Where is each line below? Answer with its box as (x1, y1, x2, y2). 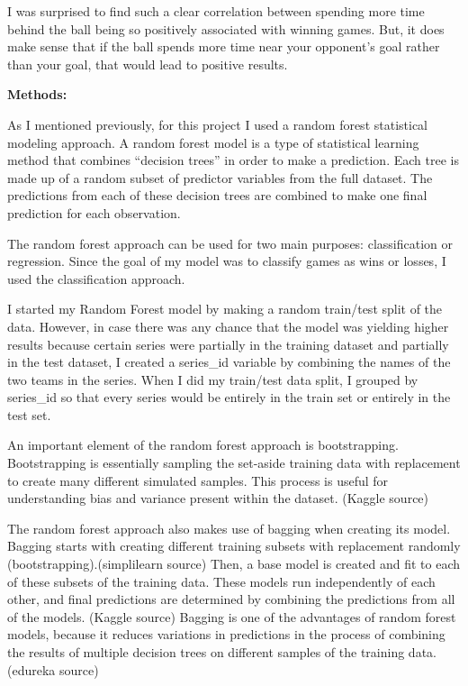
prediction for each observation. (7, 203, 181, 222)
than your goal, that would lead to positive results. (7, 54, 288, 73)
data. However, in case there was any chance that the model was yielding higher (7, 316, 449, 335)
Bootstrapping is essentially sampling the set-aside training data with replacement (7, 453, 461, 472)
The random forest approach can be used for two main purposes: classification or (7, 233, 453, 252)
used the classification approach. (7, 269, 185, 288)
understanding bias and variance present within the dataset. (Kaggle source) (7, 489, 429, 508)
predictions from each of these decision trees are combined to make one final (7, 186, 427, 205)
